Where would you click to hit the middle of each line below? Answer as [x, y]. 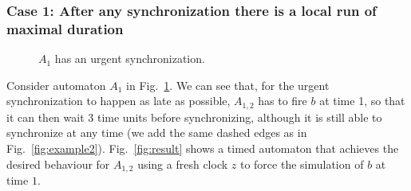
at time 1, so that [362, 101]
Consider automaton [56, 85]
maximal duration [65, 28]
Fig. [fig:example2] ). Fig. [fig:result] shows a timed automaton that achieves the [203, 148]
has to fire [283, 101]
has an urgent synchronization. [130, 58]
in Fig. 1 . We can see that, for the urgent [228, 85]
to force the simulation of [302, 164]
